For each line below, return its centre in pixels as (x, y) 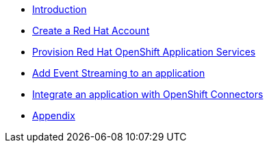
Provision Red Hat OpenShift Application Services (144, 52)
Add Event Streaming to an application (119, 73)
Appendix (54, 115)
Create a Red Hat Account (91, 30)
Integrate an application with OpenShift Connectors (148, 94)
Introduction (60, 9)
